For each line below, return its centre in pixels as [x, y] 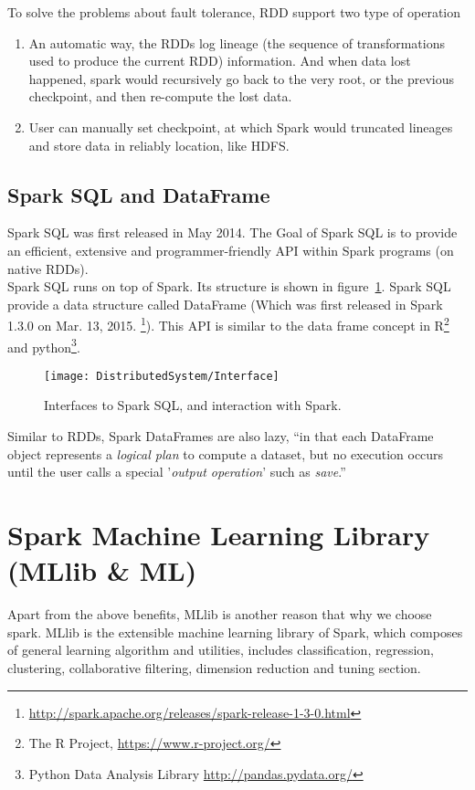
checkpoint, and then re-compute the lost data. [160, 96]
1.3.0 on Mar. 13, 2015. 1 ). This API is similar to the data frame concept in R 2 [228, 324]
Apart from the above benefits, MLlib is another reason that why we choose [220, 614]
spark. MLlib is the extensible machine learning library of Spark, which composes [235, 632]
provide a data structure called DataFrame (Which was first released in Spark [225, 304]
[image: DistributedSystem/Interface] [162, 376]
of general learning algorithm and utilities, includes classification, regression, [221, 650]
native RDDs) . [48, 268]
